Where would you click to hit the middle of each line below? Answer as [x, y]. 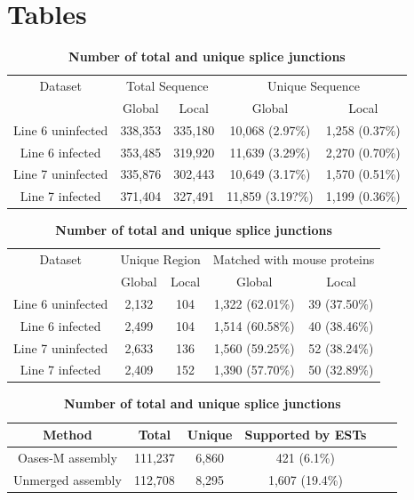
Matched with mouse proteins [294, 259]
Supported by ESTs [306, 435]
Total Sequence [167, 85]
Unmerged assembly [68, 479]
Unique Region [160, 259]
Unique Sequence [314, 85]
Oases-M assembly [68, 457]
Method [68, 435]
